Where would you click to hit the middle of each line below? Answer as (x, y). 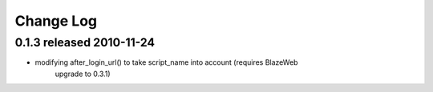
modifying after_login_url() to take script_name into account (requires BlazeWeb (166, 62)
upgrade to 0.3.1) (83, 74)
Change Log (56, 21)
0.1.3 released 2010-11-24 (85, 42)
